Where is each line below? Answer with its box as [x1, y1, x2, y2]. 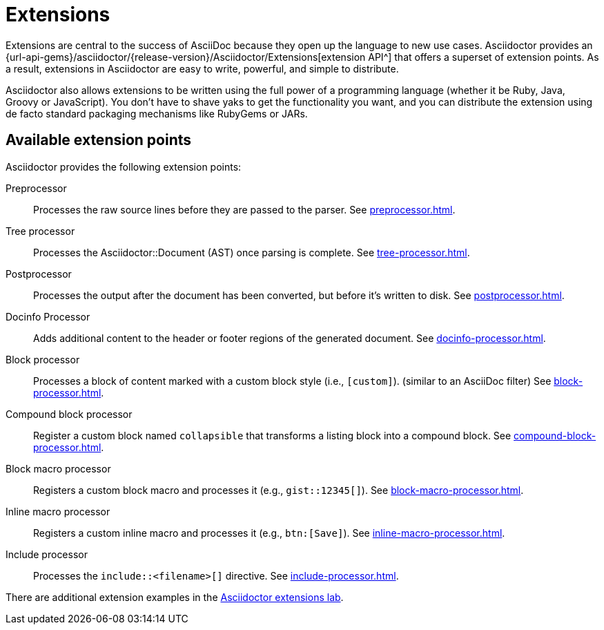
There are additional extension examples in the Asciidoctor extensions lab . [6, 591, 344, 603]
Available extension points [6, 131, 192, 149]
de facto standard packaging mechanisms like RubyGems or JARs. [6, 107, 308, 120]
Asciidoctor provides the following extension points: [6, 160, 242, 173]
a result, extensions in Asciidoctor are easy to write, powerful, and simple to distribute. [6, 62, 399, 75]
